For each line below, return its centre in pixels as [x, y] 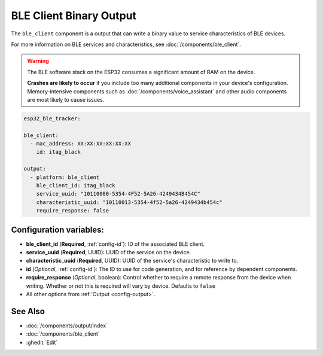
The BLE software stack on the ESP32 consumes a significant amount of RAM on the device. [141, 72]
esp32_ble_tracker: [52, 118]
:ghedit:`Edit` [42, 342]
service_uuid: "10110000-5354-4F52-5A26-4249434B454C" [118, 194]
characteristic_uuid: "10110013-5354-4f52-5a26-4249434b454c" [129, 202]
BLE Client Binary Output [74, 16]
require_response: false [73, 211]
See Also [28, 311]
